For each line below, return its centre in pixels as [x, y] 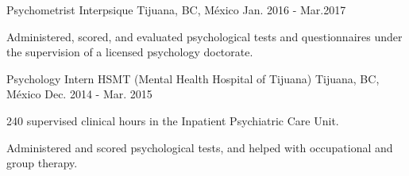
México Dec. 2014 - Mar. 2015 [79, 94]
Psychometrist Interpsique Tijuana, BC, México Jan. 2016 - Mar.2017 [176, 10]
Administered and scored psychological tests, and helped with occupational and [200, 147]
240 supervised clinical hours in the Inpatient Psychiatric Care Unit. [173, 120]
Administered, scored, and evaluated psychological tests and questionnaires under [204, 36]
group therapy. [42, 163]
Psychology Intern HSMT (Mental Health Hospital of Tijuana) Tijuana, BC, [193, 78]
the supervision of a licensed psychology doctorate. [130, 52]
